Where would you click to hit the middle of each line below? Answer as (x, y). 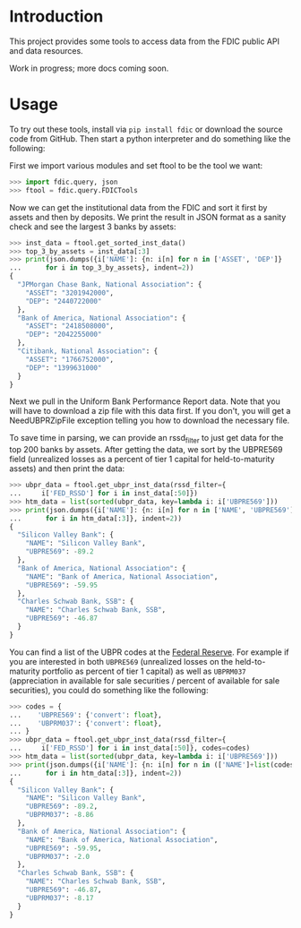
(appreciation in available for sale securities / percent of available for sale (145, 680)
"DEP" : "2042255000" (64, 335)
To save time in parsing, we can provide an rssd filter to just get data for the (146, 439)
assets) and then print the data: (67, 468)
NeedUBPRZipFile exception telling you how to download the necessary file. (150, 421)
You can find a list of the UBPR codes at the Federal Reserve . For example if (149, 652)
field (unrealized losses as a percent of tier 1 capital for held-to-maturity (142, 460)
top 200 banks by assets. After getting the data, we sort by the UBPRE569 (146, 450)
